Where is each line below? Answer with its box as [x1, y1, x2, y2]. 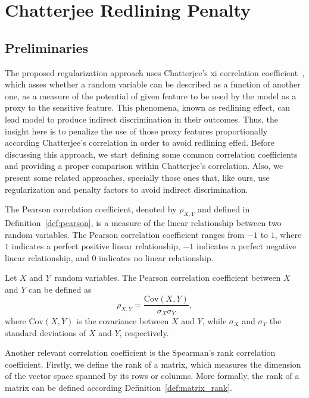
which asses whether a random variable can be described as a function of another [5, 78, 301, 90]
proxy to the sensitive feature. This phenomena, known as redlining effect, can [5, 101, 291, 114]
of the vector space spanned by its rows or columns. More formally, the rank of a [5, 369, 299, 382]
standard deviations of [5, 326, 86, 339]
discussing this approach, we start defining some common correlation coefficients [5, 148, 298, 160]
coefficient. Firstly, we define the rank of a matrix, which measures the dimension [5, 358, 301, 370]
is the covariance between [76, 314, 169, 327]
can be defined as [29, 283, 92, 295]
